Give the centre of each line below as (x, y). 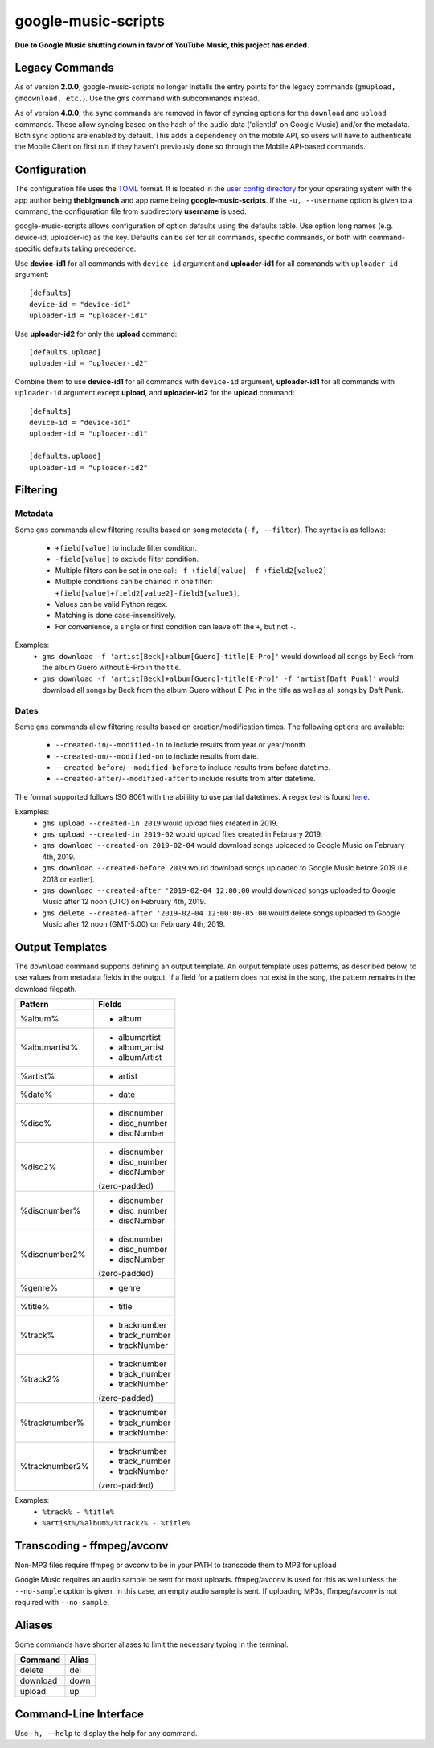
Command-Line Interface (80, 1714)
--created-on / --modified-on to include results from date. (157, 756)
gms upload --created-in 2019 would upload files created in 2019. (160, 823)
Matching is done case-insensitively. (116, 616)
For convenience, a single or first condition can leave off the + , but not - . (176, 626)
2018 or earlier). (69, 879)
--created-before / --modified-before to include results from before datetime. (193, 768)
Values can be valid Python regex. (111, 604)
